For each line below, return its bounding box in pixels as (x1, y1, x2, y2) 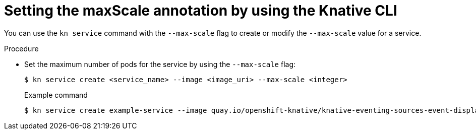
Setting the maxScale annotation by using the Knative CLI (4, 2, 397, 19)
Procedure (4, 44, 39, 53)
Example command (24, 90, 88, 99)
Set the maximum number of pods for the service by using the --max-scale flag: (24, 59, 296, 69)
